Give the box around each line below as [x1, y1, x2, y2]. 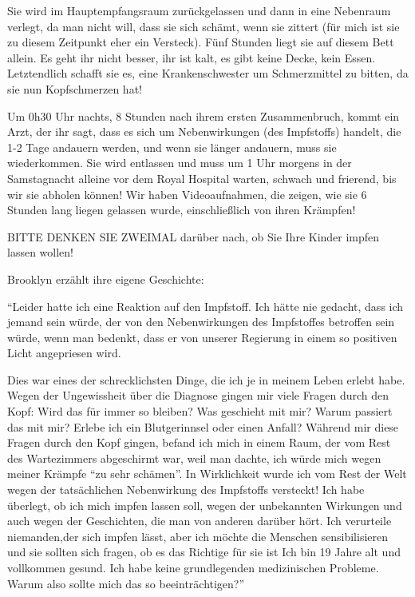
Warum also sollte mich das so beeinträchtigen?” [7, 575, 245, 591]
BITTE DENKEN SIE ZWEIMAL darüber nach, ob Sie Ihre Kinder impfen [7, 228, 380, 245]
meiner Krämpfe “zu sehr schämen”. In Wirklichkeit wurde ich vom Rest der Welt [7, 465, 407, 482]
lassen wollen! [7, 244, 73, 261]
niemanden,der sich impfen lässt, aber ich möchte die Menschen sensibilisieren [7, 527, 389, 544]
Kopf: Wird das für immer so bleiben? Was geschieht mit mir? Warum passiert [7, 403, 393, 420]
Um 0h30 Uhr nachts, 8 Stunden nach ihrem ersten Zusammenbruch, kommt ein [7, 107, 400, 124]
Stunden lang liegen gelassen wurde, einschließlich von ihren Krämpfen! [7, 201, 356, 218]
